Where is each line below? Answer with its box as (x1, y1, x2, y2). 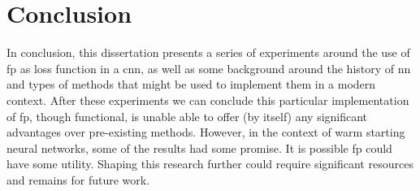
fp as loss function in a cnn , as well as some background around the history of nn (6, 59, 411, 76)
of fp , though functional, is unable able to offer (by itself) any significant (6, 107, 368, 124)
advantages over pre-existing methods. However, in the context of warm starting (6, 124, 405, 141)
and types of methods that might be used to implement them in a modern (6, 76, 376, 93)
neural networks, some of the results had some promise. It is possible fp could (6, 139, 392, 156)
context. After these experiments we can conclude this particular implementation (6, 91, 409, 108)
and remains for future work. (6, 171, 150, 188)
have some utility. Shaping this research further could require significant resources (6, 155, 414, 172)
